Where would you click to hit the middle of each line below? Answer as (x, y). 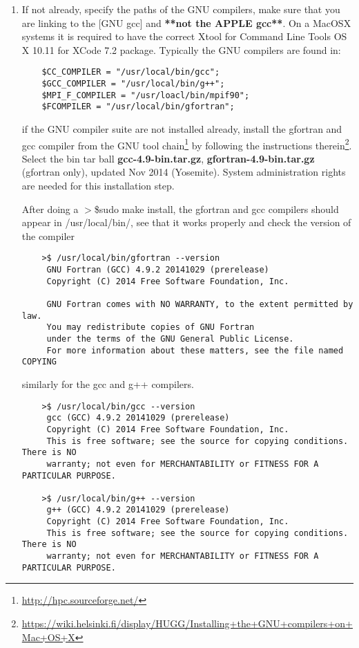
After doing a (50, 209)
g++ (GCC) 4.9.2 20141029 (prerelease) (138, 510)
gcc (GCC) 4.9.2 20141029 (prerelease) (138, 418)
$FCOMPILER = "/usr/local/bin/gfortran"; (138, 107)
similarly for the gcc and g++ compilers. (108, 383)
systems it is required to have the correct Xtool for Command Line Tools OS (184, 36)
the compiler (48, 235)
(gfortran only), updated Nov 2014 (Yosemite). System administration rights (184, 172)
